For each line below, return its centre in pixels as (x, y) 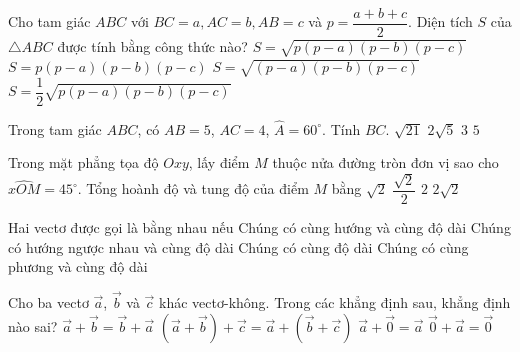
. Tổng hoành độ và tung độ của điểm (193, 188)
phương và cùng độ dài (78, 266)
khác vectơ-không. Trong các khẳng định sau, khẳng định (335, 301)
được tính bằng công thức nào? (152, 46)
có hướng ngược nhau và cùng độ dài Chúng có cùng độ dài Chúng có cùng (238, 246)
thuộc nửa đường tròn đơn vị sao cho (385, 162)
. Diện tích (440, 21)
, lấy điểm (219, 162)
